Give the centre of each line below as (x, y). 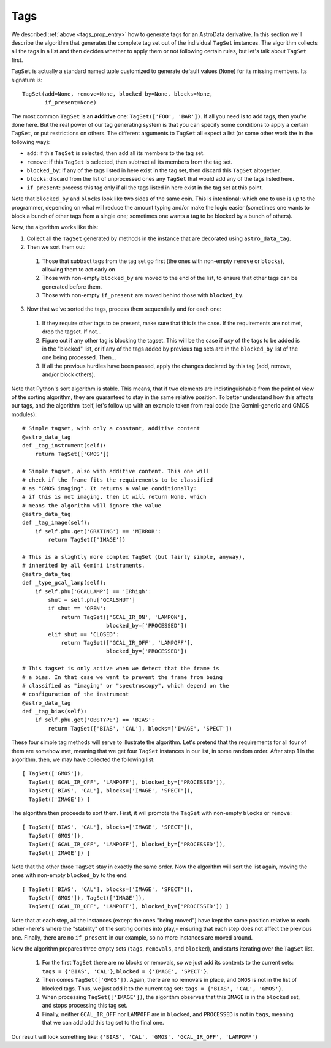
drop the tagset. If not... (72, 332)
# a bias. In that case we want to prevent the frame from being (123, 677)
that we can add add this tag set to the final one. (103, 1023)
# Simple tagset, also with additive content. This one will (116, 471)
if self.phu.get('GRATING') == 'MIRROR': (98, 531)
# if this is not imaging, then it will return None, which (114, 497)
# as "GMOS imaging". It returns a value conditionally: (110, 488)
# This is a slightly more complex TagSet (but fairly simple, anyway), (134, 557)
